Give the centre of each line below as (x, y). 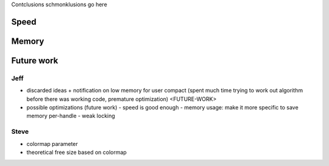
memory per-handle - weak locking (71, 116)
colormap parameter (52, 144)
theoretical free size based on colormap (77, 152)
